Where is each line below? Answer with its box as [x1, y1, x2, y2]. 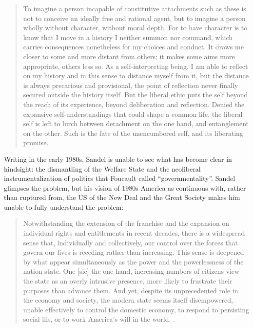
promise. [23, 137, 49, 148]
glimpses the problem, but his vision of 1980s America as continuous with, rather [4, 182, 246, 193]
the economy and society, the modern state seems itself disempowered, [23, 295, 233, 305]
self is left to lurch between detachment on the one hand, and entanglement [23, 118, 249, 129]
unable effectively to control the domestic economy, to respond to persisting [23, 304, 249, 314]
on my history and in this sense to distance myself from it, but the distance [23, 70, 249, 81]
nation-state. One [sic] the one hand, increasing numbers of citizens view [23, 266, 240, 276]
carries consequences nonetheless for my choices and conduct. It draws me [23, 42, 244, 52]
